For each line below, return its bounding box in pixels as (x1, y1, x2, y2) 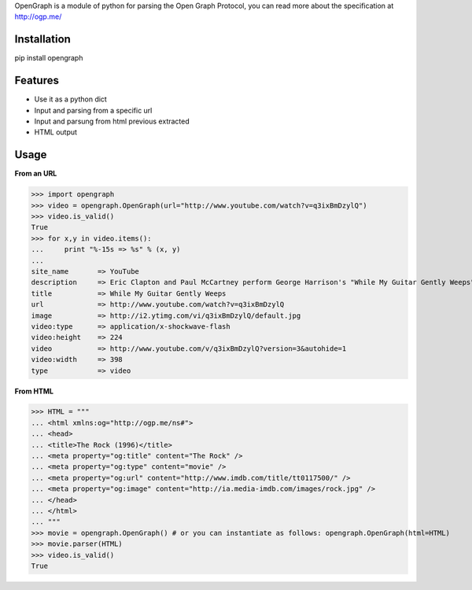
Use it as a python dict (34, 94, 108, 104)
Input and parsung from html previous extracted (34, 116, 190, 126)
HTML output (34, 127, 78, 137)
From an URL (14, 169, 57, 179)
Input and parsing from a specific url (34, 105, 153, 115)
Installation (14, 32, 71, 46)
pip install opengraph (14, 53, 83, 63)
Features (14, 74, 59, 87)
